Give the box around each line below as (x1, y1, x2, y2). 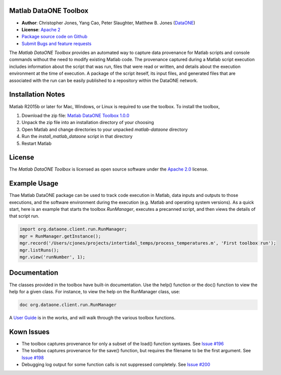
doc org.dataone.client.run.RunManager (19, 302, 117, 308)
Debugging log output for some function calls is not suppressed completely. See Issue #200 (21, 361, 211, 367)
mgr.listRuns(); (19, 247, 60, 253)
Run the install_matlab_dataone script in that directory (21, 133, 133, 139)
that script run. (9, 213, 40, 219)
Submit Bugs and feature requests (21, 40, 92, 47)
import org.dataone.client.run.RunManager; (19, 226, 128, 232)
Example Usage (9, 179, 59, 188)
